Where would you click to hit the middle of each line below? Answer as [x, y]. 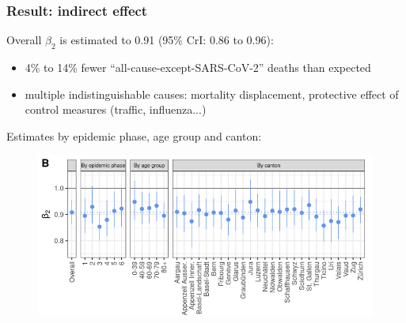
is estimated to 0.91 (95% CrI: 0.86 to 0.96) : [167, 40]
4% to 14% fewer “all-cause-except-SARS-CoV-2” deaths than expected [198, 68]
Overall [24, 40]
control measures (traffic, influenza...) [116, 109]
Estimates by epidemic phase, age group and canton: [134, 135]
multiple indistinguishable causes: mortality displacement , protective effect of [212, 94]
